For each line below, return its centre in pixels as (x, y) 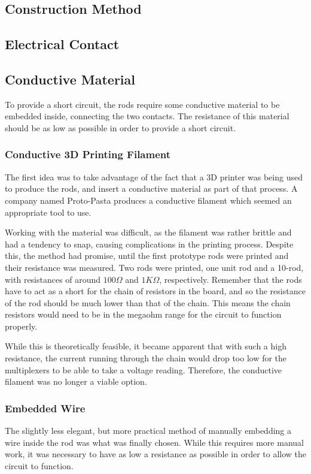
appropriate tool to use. (48, 212)
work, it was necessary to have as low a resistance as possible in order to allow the (156, 454)
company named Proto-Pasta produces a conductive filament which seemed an (148, 200)
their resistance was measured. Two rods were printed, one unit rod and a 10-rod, (154, 267)
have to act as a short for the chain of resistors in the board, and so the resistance (155, 291)
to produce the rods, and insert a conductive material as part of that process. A (151, 188)
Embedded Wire (45, 408)
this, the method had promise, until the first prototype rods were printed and (147, 256)
